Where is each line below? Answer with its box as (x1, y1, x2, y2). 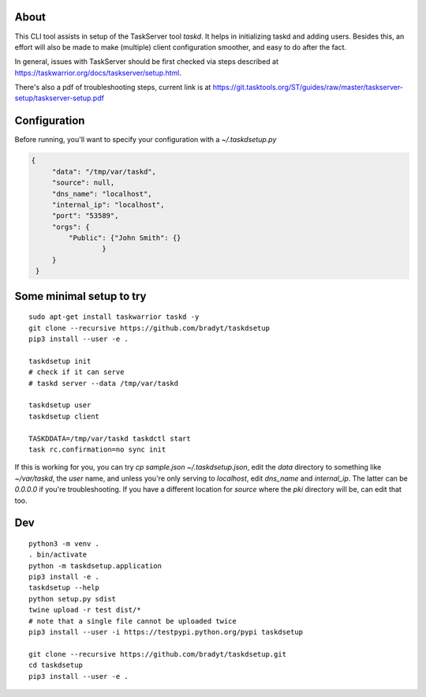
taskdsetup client (28, 411, 100, 421)
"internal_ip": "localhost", (51, 200, 165, 209)
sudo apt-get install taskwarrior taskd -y (28, 313, 200, 321)
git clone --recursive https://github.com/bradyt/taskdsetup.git (28, 650, 287, 658)
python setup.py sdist (28, 594, 117, 603)
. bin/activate (28, 550, 88, 560)
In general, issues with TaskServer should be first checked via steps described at (14, 57, 279, 66)
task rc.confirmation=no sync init (28, 444, 166, 454)
